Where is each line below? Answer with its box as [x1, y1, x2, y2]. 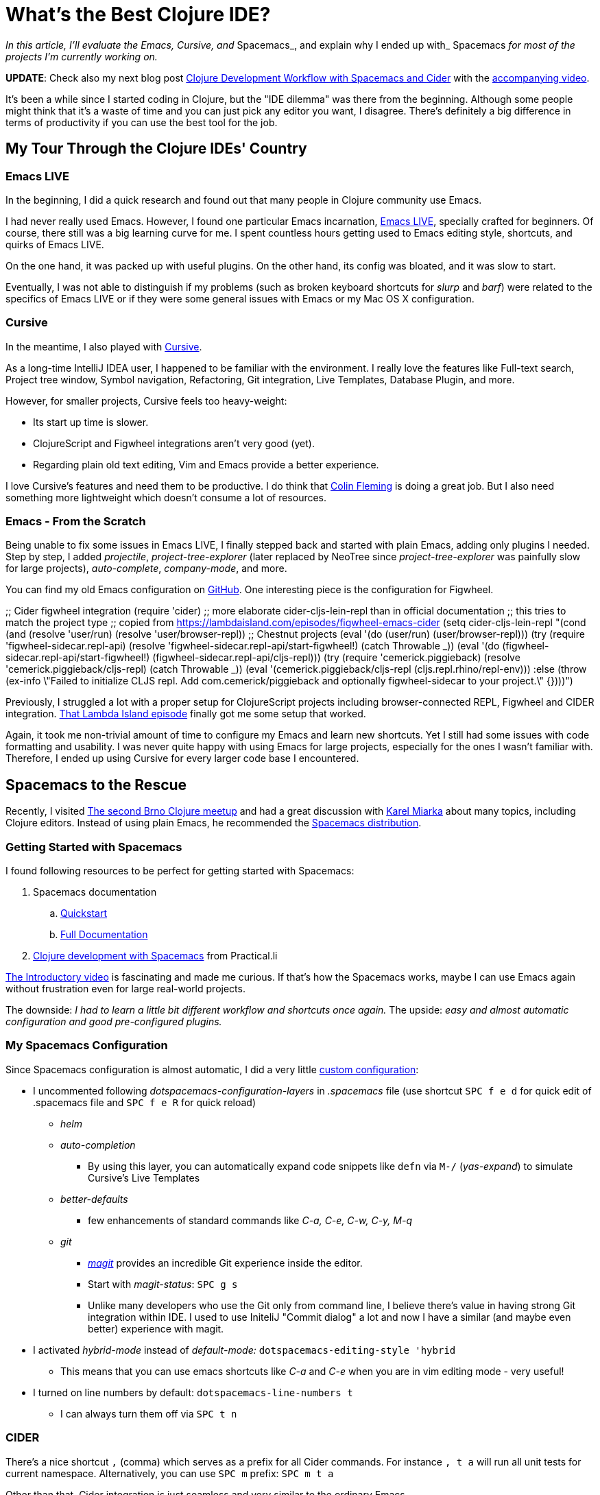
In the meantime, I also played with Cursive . [5, 340, 202, 352]
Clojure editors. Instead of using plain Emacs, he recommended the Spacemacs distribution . [5, 817, 422, 829]
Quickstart [60, 907, 108, 920]
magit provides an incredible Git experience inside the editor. [88, 1256, 363, 1269]
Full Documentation [60, 929, 148, 941]
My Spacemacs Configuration [5, 1038, 168, 1053]
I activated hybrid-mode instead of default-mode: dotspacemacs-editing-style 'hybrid [33, 1343, 456, 1356]
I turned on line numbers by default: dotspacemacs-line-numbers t [33, 1386, 353, 1398]
